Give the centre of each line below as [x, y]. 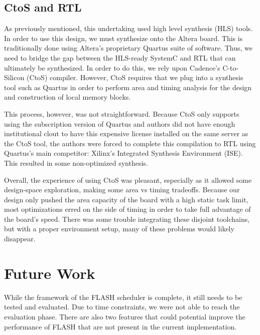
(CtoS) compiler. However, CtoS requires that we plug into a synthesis [135, 77]
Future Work [50, 273]
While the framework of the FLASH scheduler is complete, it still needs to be [123, 297]
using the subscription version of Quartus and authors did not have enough [120, 123]
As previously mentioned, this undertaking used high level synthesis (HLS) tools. [128, 28]
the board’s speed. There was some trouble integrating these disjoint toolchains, [127, 219]
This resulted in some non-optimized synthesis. [76, 162]
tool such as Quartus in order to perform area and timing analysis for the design [128, 87]
